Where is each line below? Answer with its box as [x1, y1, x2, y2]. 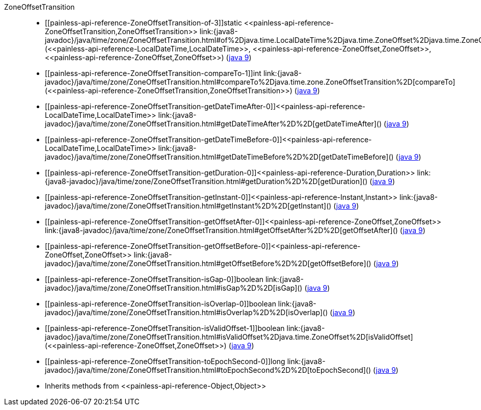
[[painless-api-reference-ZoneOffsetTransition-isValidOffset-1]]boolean [45, 324, 285, 332]
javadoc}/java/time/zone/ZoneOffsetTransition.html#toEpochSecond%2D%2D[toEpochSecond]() [45, 366, 371, 374]
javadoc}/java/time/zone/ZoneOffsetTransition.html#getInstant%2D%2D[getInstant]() [45, 201, 332, 210]
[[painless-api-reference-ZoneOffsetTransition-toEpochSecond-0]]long [45, 357, 285, 366]
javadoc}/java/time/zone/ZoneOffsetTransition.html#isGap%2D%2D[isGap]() [45, 284, 303, 292]
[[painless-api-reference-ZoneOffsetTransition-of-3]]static [45, 18, 242, 27]
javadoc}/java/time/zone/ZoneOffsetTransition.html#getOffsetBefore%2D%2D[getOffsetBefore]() [45, 259, 371, 268]
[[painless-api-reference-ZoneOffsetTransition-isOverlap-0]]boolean [45, 299, 276, 308]
